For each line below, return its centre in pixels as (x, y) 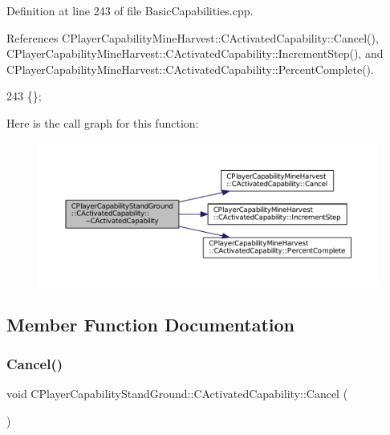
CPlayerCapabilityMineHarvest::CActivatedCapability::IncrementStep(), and (195, 53)
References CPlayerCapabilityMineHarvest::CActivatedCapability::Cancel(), (193, 37)
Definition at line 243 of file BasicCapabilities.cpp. (130, 10)
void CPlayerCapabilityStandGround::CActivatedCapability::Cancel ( (177, 394)
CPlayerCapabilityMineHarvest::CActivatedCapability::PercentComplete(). (190, 69)
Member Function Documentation (151, 324)
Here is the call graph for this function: (103, 122)
